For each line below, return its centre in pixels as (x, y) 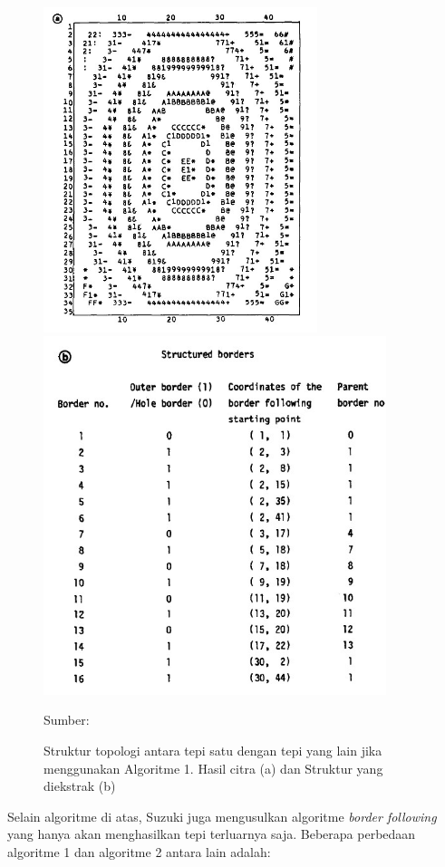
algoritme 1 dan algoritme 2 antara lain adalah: (139, 851)
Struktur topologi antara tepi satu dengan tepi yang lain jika (213, 751)
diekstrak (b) (80, 786)
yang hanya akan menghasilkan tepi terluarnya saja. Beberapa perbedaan (212, 834)
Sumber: (67, 720)
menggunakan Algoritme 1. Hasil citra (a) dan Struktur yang (213, 768)
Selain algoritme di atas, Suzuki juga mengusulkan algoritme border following (222, 816)
